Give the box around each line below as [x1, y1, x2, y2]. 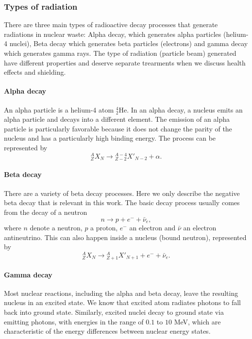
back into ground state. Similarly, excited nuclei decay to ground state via [4, 307, 224, 317]
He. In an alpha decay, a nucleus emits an [118, 104, 243, 114]
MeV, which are [174, 316, 221, 326]
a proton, [90, 223, 118, 233]
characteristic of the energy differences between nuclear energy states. [4, 326, 211, 336]
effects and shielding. [4, 67, 66, 77]
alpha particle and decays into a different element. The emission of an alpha [4, 114, 230, 124]
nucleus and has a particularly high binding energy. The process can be [4, 133, 216, 143]
